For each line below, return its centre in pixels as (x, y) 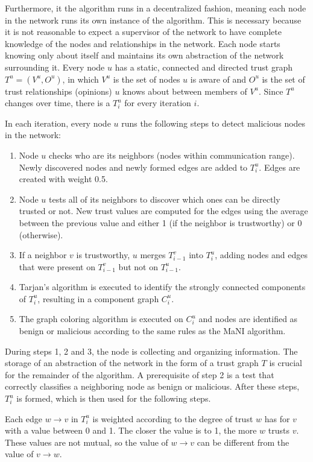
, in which (81, 79)
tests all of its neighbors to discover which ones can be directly (165, 199)
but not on (138, 266)
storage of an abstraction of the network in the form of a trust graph (132, 363)
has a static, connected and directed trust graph (204, 67)
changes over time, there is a (58, 103)
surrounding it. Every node (55, 67)
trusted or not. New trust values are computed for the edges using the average (163, 211)
